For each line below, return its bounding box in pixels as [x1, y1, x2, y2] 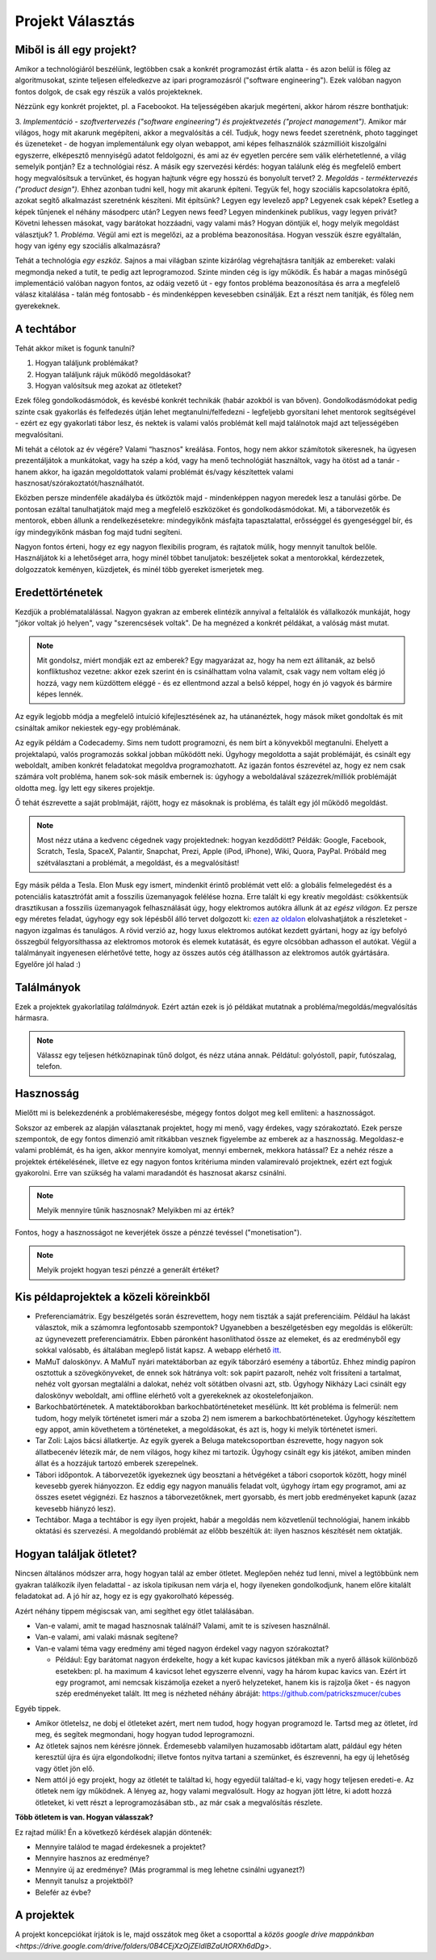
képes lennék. [36, 689, 84, 699]
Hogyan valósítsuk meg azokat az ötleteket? [35, 381, 182, 390]
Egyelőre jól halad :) [15, 959, 81, 969]
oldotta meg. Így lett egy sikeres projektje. [15, 783, 155, 793]
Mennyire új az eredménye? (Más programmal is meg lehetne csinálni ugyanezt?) [35, 1865, 306, 1874]
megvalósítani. [15, 429, 64, 440]
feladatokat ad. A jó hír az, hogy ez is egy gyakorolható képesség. [15, 1592, 234, 1601]
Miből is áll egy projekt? [15, 43, 137, 57]
